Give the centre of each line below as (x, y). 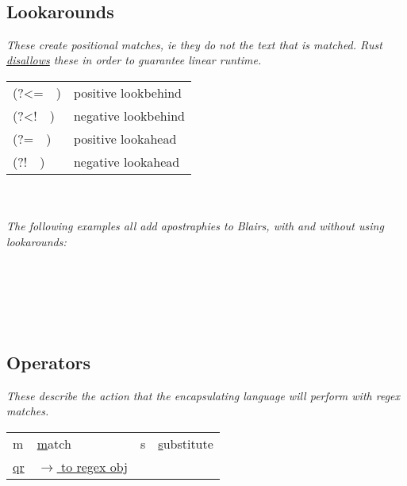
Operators (48, 362)
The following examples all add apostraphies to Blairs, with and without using (195, 226)
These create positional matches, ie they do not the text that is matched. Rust (194, 44)
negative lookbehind (129, 115)
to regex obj (94, 466)
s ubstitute (186, 443)
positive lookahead (125, 138)
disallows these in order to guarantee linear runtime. (134, 60)
